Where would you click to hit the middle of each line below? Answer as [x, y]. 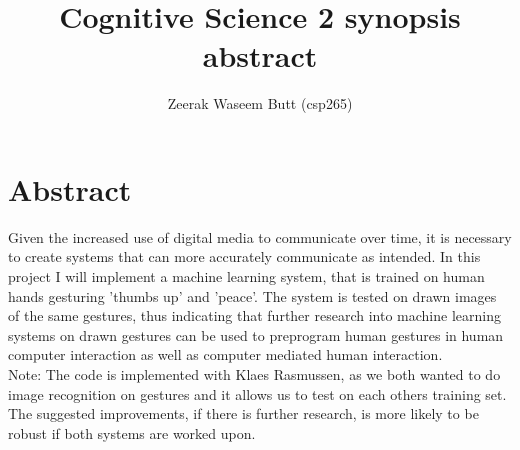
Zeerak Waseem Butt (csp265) [260, 103]
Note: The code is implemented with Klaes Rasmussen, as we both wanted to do [254, 374]
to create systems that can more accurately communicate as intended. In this [244, 256]
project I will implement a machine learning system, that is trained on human [246, 276]
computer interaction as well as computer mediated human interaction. [225, 354]
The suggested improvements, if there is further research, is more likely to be [243, 413]
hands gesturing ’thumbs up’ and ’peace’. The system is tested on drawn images [252, 295]
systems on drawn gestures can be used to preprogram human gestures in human [256, 334]
